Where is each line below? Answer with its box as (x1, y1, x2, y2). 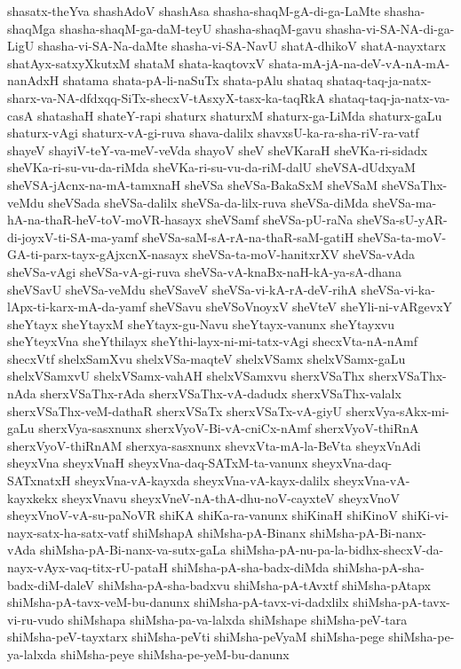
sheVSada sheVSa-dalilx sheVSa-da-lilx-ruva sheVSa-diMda (48, 193, 369, 211)
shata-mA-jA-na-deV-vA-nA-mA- (268, 53, 450, 72)
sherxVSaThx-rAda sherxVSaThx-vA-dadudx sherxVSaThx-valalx (40, 384, 401, 403)
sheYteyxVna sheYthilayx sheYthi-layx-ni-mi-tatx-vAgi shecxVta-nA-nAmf (7, 332, 417, 350)
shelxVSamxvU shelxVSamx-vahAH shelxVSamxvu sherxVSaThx (7, 366, 365, 385)
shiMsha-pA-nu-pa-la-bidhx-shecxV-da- (230, 540, 444, 559)
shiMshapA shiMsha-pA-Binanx (132, 523, 306, 541)
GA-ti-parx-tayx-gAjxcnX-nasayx (7, 245, 189, 264)
